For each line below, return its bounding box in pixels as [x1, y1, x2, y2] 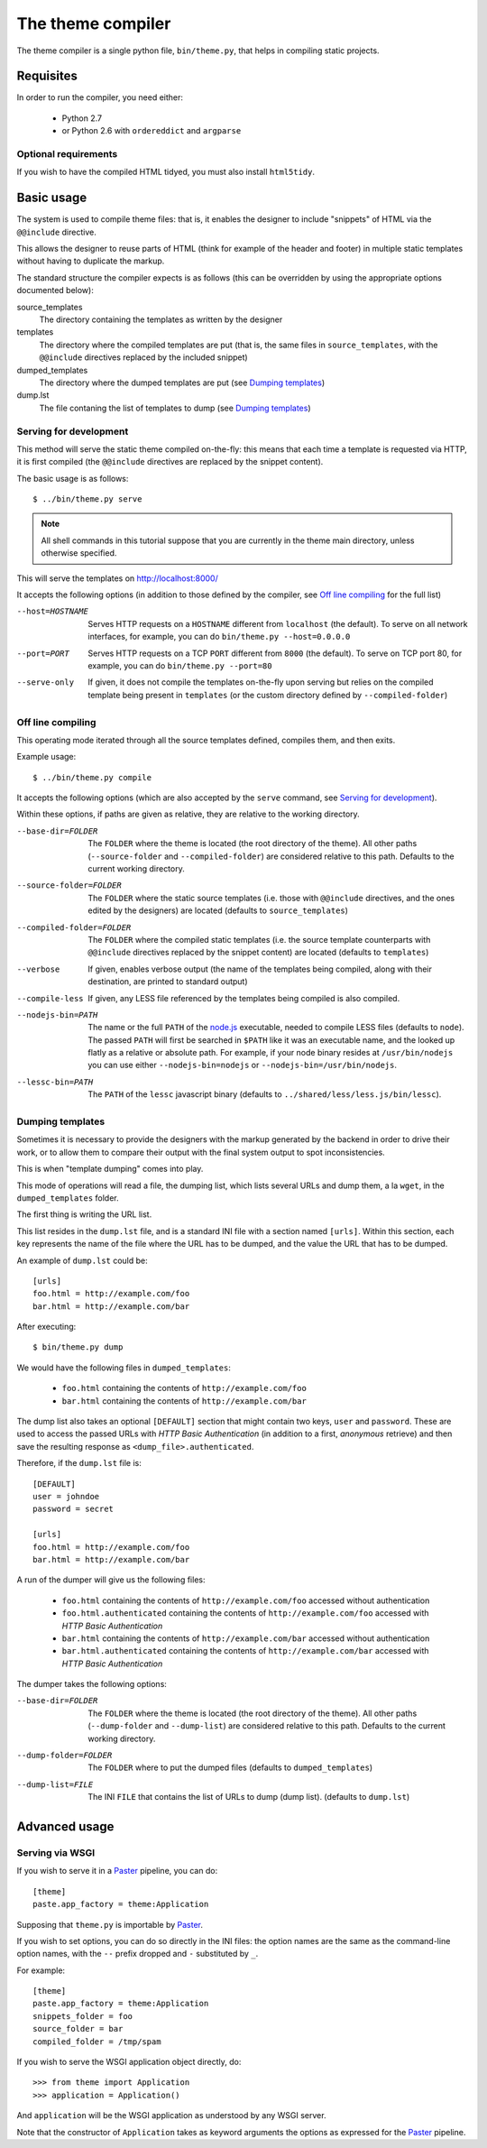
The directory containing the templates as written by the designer [39, 314, 283, 325]
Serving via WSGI [16, 1846, 96, 1858]
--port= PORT [16, 648, 69, 659]
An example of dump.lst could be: [16, 1255, 148, 1266]
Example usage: [16, 751, 77, 762]
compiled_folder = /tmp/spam [32, 2036, 161, 2047]
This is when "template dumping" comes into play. [16, 1164, 204, 1175]
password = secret [32, 1504, 115, 1515]
